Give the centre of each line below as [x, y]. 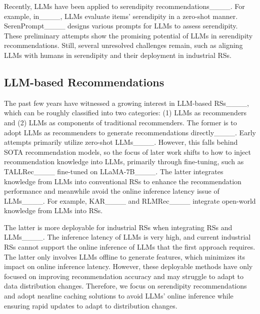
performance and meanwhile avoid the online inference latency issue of [112, 191]
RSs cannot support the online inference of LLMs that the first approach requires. [130, 247]
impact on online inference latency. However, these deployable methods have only [128, 266]
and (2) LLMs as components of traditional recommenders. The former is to [120, 122]
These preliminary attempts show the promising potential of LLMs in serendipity [128, 35]
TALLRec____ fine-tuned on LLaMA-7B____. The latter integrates [114, 171]
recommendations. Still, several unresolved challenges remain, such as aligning [123, 45]
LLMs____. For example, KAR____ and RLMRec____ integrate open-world [130, 200]
